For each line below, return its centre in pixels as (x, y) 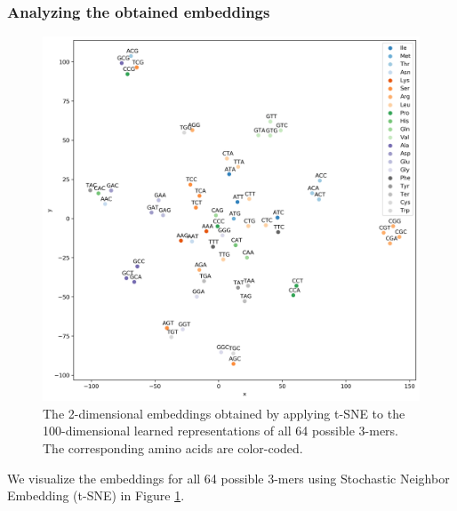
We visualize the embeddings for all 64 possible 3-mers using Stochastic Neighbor (228, 478)
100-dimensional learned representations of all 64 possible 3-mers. (220, 431)
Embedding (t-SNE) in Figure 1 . (96, 495)
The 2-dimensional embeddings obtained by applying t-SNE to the (224, 413)
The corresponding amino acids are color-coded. (173, 447)
